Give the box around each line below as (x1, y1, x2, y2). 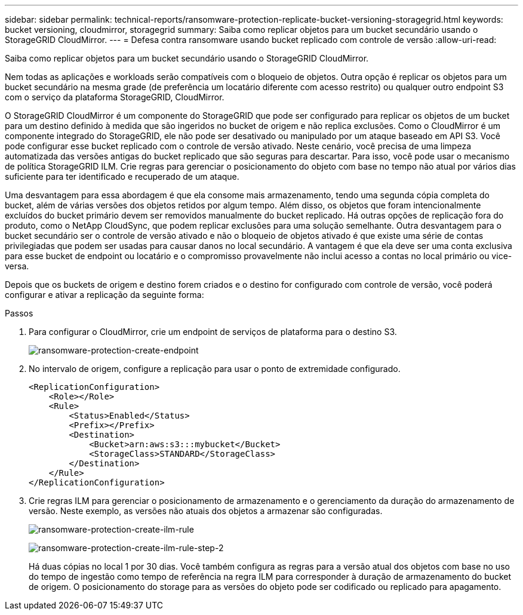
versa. (5, 261, 29, 271)
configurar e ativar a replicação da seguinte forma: (5, 290, 204, 300)
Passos (5, 308, 33, 318)
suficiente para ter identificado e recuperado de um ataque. (5, 171, 239, 182)
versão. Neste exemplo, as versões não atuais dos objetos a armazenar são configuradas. (29, 506, 383, 516)
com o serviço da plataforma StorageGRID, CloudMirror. (5, 92, 224, 102)
